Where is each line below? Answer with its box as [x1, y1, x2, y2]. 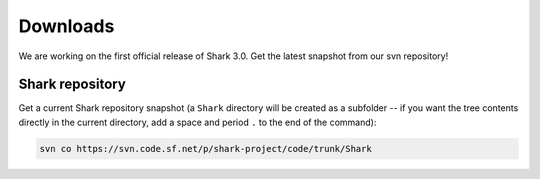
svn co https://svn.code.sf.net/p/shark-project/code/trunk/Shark [39, 143, 372, 154]
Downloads [18, 15, 115, 37]
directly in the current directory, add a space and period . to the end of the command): [18, 116, 377, 128]
